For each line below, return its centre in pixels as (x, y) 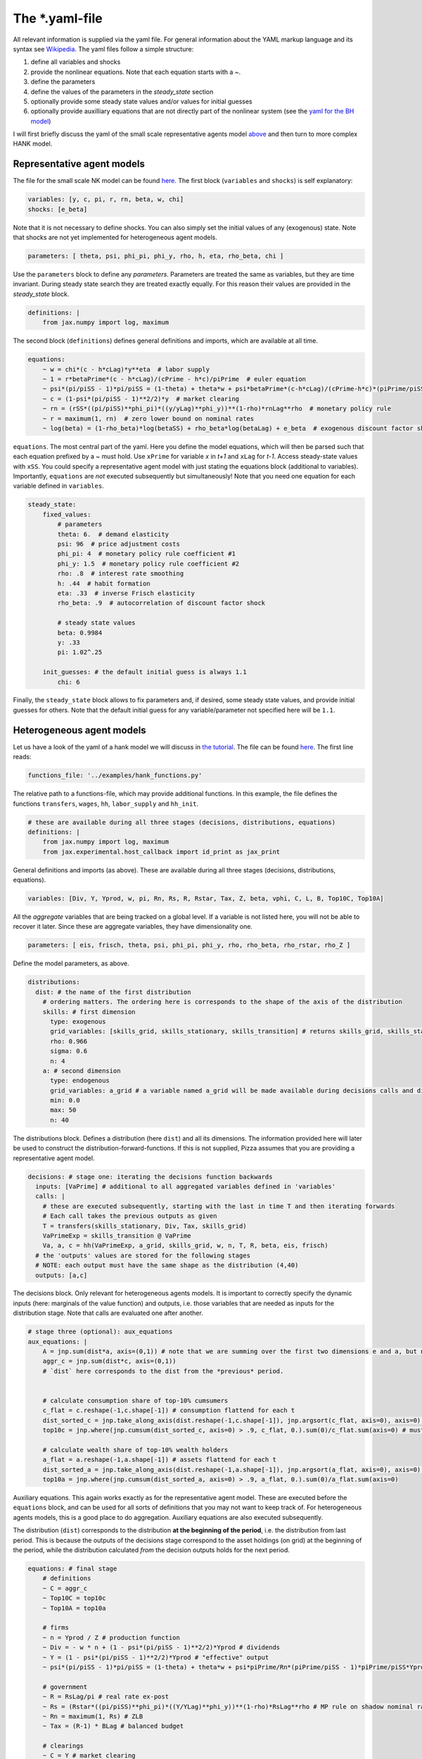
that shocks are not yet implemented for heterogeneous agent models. (115, 237)
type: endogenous (80, 1081)
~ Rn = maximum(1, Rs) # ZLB (93, 1716)
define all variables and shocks (76, 62)
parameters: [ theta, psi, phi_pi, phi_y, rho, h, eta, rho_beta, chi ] (156, 256)
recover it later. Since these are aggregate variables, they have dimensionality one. (133, 927)
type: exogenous (78, 1021)
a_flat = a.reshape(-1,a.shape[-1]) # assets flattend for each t (160, 1460)
